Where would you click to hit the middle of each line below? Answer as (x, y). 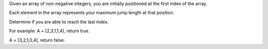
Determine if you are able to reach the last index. (59, 22)
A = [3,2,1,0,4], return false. (37, 40)
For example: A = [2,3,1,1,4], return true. (49, 31)
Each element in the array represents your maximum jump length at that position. (92, 13)
